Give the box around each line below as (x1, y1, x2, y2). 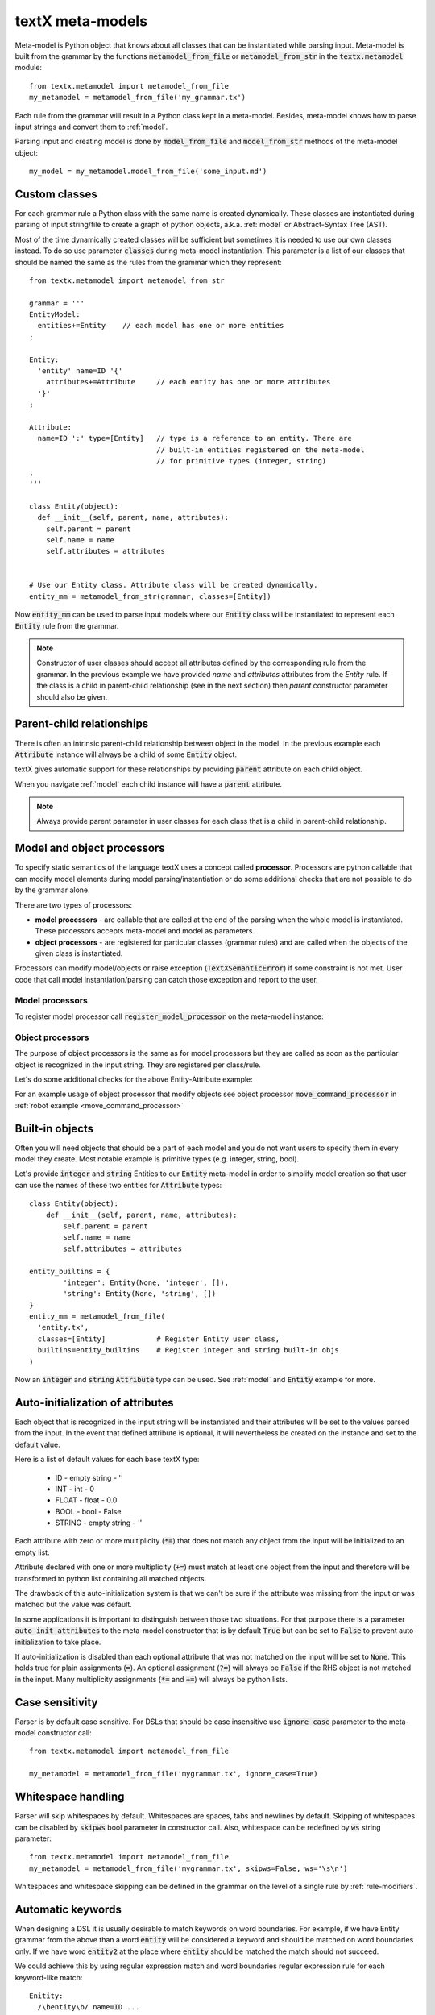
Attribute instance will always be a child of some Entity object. (14, 750, 238, 759)
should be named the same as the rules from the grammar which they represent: (14, 257, 282, 267)
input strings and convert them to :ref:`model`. (14, 122, 168, 131)
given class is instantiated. (35, 949, 123, 958)
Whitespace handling (14, 1790, 125, 1804)
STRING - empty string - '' (55, 1518, 143, 1527)
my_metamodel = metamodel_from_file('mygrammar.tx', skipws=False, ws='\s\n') (29, 1863, 348, 1873)
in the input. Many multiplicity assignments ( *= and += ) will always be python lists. (14, 1674, 288, 1684)
